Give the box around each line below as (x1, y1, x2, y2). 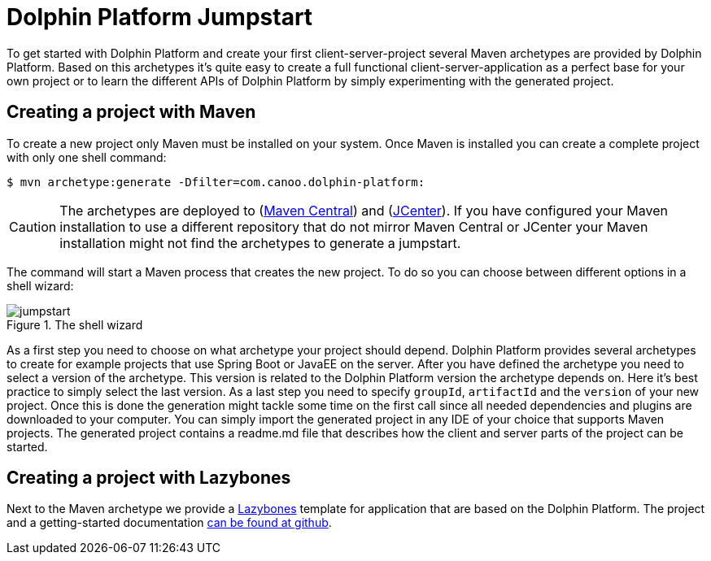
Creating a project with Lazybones (7, 467, 291, 489)
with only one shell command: (7, 150, 167, 164)
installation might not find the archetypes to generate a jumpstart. (59, 234, 461, 251)
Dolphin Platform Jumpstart (7, 3, 313, 31)
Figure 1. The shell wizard (7, 317, 143, 332)
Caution (9, 218, 57, 235)
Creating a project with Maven (7, 102, 256, 123)
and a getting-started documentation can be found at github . (7, 515, 332, 530)
